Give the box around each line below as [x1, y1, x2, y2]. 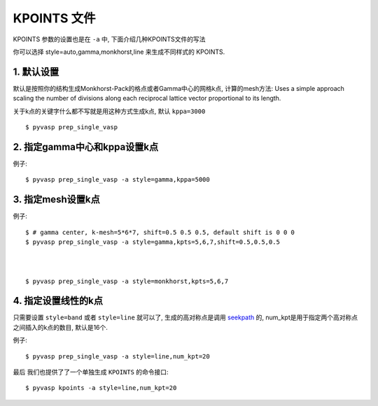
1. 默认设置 [13, 66, 59, 78]
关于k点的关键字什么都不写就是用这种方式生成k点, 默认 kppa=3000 [13, 107, 206, 115]
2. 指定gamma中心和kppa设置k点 [13, 140, 159, 153]
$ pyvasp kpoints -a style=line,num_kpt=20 [25, 384, 177, 392]
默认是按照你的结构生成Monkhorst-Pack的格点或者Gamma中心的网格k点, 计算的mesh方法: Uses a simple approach [13, 84, 344, 92]
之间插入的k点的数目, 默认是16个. [13, 323, 108, 331]
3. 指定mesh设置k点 [13, 194, 101, 205]
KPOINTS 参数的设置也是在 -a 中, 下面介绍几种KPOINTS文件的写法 [13, 35, 206, 43]
